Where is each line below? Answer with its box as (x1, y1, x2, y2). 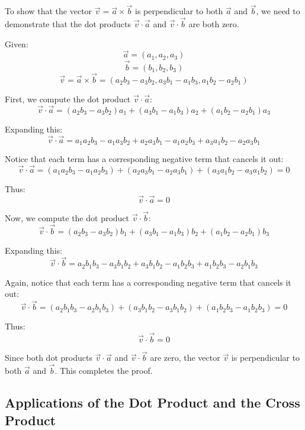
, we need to (256, 5, 300, 17)
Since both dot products (5, 351, 92, 364)
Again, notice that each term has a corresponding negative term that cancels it (5, 276, 291, 288)
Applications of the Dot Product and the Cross (5, 393, 300, 412)
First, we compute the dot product (5, 92, 131, 105)
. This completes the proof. (54, 364, 153, 377)
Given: (5, 37, 28, 50)
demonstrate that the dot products (5, 18, 131, 30)
